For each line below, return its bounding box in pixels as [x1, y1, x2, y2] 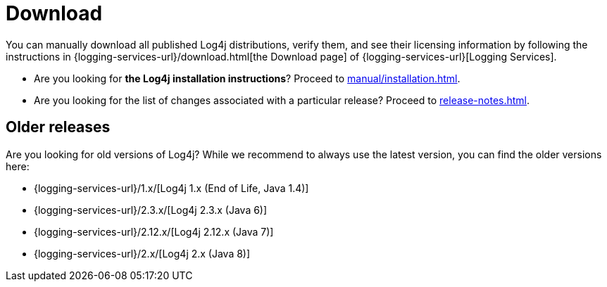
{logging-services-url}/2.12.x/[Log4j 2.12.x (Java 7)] [34, 225, 274, 238]
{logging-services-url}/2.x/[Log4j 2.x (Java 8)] [34, 247, 251, 260]
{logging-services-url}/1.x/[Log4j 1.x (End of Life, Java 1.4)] [34, 181, 309, 194]
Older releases [6, 118, 111, 136]
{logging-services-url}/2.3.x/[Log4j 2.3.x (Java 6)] [34, 203, 268, 216]
